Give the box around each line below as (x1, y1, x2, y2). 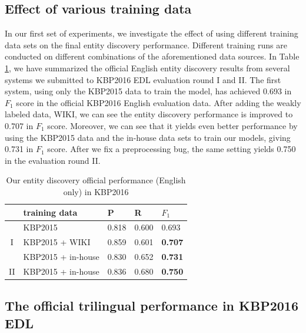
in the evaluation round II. (5, 154, 101, 166)
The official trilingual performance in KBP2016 (5, 296, 298, 315)
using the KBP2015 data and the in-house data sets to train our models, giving (5, 131, 291, 143)
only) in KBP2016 (63, 185, 129, 197)
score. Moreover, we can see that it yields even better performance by (47, 119, 298, 131)
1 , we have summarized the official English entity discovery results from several (5, 61, 290, 74)
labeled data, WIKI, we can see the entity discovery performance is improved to (5, 108, 293, 120)
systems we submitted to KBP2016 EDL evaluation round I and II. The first (5, 73, 281, 85)
